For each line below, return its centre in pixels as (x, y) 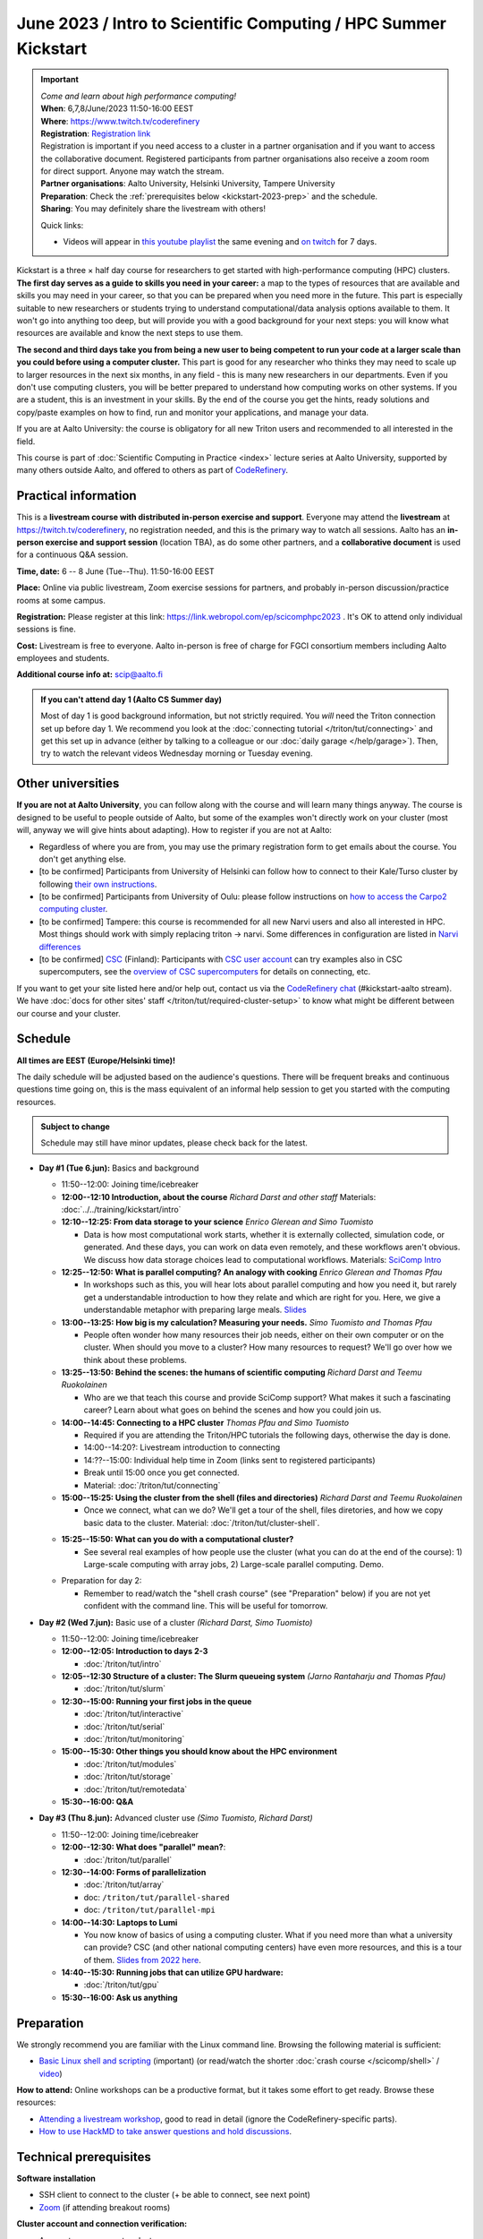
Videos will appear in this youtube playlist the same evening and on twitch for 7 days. (220, 242)
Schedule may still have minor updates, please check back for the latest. (174, 1143)
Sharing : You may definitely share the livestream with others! (153, 209)
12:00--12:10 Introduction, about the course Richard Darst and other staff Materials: (219, 1197)
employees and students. (63, 658)
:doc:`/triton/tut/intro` (123, 1664)
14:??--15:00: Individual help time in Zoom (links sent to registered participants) (229, 1460)
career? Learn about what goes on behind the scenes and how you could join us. (233, 1410)
